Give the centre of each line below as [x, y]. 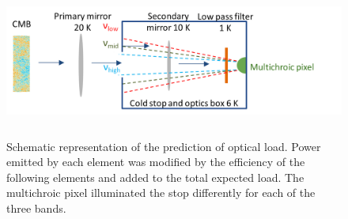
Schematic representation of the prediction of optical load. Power [164, 146]
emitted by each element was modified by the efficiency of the [156, 162]
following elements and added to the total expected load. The [155, 177]
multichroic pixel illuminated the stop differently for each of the [161, 193]
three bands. [36, 208]
